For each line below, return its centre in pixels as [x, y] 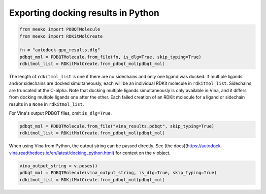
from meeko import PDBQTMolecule [60, 29]
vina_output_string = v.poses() [59, 166]
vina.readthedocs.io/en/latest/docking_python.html [61, 153]
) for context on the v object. [142, 153]
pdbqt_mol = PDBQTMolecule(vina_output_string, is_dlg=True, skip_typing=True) [118, 173]
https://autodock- [205, 146]
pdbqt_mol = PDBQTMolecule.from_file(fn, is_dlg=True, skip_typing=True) [110, 57]
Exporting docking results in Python [84, 13]
